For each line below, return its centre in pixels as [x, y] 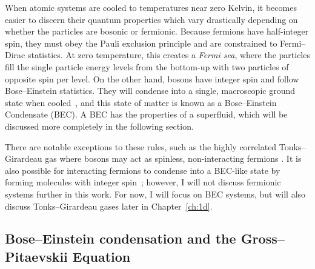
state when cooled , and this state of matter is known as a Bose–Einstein [141, 102]
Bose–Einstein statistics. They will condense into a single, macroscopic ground [150, 91]
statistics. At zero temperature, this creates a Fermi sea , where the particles [169, 55]
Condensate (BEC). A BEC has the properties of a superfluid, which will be [146, 114]
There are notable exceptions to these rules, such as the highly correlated [141, 146]
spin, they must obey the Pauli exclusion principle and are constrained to [141, 43]
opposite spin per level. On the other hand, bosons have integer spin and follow [152, 78]
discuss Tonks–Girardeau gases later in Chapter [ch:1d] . [109, 206]
